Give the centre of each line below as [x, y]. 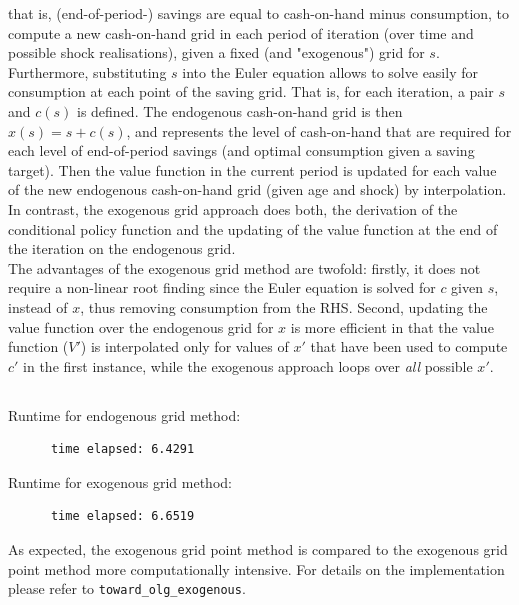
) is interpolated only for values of [184, 346]
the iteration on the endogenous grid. [122, 248]
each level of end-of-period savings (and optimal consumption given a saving [241, 150]
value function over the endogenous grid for [141, 326]
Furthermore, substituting [87, 71]
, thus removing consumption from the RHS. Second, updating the [284, 306]
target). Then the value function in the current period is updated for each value [252, 169]
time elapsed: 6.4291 [122, 449]
